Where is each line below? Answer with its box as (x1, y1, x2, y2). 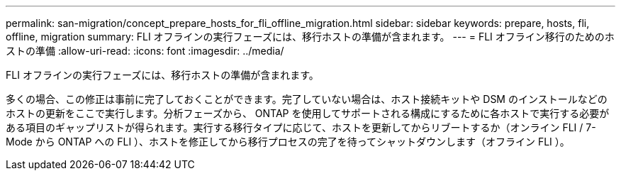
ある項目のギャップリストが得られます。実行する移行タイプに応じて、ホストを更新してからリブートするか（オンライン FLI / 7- (6, 121, 596, 133)
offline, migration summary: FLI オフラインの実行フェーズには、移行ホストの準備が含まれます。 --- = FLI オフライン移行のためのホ (6, 31, 615, 43)
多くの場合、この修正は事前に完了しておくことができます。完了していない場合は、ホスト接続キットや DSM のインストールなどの (6, 93, 608, 105)
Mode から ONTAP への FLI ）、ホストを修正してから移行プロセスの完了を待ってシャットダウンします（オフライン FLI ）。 (6, 136, 570, 148)
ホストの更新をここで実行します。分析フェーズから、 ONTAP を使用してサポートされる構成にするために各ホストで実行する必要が (6, 107, 610, 119)
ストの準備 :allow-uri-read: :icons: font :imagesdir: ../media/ (6, 45, 284, 57)
